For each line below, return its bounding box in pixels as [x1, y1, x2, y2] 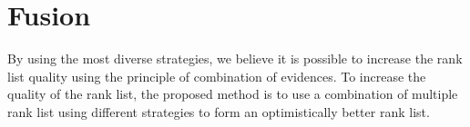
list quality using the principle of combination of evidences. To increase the [7, 66, 426, 85]
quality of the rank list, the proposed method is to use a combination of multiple [7, 84, 458, 103]
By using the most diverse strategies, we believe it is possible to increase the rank [7, 49, 463, 68]
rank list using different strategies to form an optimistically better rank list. [7, 102, 430, 121]
